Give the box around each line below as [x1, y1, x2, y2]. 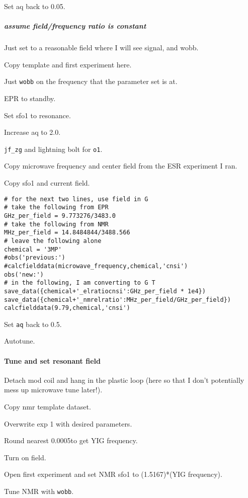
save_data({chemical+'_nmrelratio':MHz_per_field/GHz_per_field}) [4, 296, 231, 303]
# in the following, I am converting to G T [4, 279, 155, 287]
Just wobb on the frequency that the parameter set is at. [4, 76, 178, 87]
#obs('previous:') [4, 254, 65, 262]
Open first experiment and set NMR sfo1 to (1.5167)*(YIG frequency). [4, 469, 222, 479]
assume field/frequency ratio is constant [4, 21, 146, 31]
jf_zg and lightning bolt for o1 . [4, 143, 103, 154]
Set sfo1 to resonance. [4, 110, 71, 120]
